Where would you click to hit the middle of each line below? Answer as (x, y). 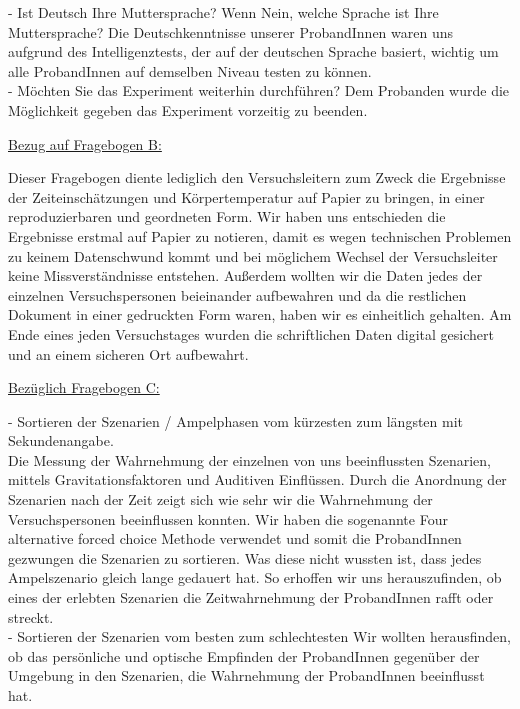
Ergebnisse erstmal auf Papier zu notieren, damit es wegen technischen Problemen (260, 235)
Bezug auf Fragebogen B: (85, 143)
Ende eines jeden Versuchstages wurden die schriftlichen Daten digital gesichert (251, 333)
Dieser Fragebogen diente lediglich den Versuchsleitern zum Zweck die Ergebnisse (257, 177)
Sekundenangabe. (61, 440)
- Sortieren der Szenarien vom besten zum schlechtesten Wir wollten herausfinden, (259, 636)
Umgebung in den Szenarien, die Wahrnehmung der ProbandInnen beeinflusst (246, 675)
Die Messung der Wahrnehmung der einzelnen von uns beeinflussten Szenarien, (249, 459)
